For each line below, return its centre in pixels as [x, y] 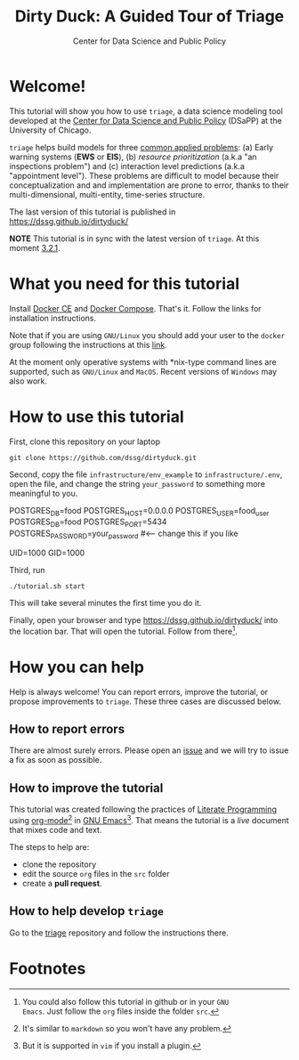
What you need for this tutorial [125, 283]
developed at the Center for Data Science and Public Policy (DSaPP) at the [145, 120]
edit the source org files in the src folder [96, 873]
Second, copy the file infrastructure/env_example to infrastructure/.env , [146, 474]
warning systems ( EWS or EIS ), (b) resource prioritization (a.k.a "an [133, 157]
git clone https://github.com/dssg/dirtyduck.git [103, 457]
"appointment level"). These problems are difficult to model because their [144, 175]
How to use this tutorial [97, 417]
